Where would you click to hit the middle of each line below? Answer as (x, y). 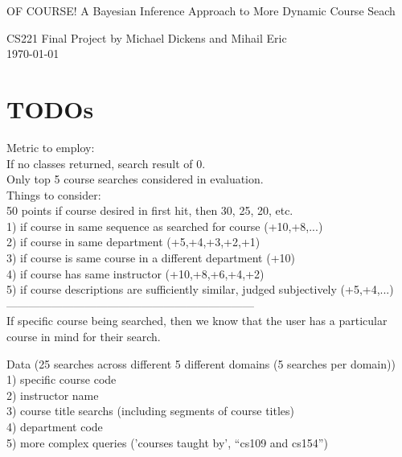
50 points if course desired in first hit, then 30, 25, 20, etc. (150, 210)
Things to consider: (54, 194)
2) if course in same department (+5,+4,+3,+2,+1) (133, 242)
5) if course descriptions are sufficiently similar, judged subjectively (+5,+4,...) (200, 289)
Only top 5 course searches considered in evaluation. (135, 179)
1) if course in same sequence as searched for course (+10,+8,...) (165, 226)
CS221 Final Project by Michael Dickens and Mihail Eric (147, 37)
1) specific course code (62, 379)
